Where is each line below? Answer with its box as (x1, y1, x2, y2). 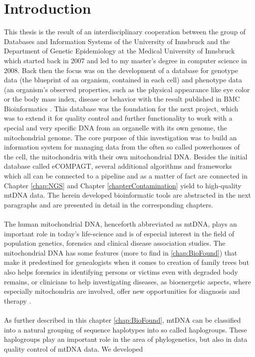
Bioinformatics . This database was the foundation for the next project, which (4, 103, 238, 113)
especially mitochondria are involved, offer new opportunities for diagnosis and (4, 286, 240, 296)
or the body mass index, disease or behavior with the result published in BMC (4, 94, 240, 104)
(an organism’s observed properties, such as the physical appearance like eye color (4, 84, 250, 94)
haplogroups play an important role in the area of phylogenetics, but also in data (4, 334, 248, 344)
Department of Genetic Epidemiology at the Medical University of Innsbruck (4, 46, 235, 56)
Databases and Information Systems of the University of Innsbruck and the (4, 36, 230, 46)
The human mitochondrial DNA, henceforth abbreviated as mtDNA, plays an (4, 219, 237, 229)
